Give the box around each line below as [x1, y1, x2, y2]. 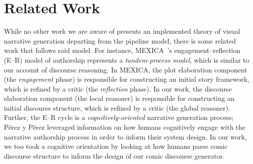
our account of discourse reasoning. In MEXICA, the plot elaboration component [4, 64, 247, 74]
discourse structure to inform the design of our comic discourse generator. [4, 150, 225, 161]
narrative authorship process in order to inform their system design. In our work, [4, 131, 247, 141]
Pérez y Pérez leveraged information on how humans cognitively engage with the [4, 122, 246, 132]
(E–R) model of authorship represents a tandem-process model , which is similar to [4, 54, 250, 65]
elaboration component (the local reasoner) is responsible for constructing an [4, 93, 235, 103]
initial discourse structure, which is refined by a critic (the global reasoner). [4, 102, 230, 113]
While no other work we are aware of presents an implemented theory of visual [4, 26, 240, 36]
